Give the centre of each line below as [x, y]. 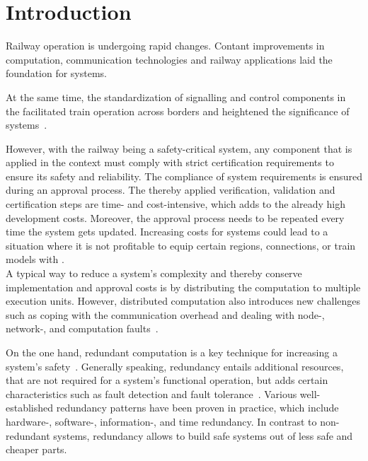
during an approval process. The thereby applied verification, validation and [171, 190]
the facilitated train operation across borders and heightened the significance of [178, 111]
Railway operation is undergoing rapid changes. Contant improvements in [165, 46]
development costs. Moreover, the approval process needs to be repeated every [175, 217]
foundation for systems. [57, 73]
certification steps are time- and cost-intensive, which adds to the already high [176, 204]
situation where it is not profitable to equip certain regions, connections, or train [181, 245]
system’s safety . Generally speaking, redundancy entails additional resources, [175, 366]
